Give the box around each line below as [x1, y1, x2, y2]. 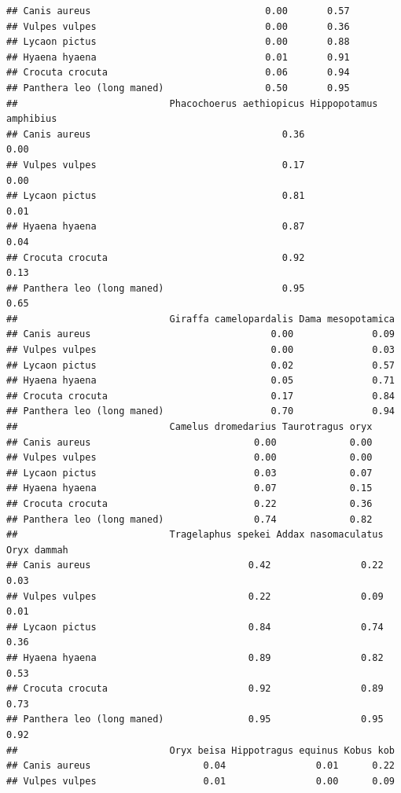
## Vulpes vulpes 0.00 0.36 [6, 20, 350, 32]
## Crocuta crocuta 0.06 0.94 [6, 67, 350, 79]
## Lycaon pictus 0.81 [6, 190, 305, 202]
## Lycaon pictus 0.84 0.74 [6, 621, 384, 633]
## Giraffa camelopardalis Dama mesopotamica [6, 313, 395, 325]
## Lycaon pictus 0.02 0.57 [6, 359, 395, 371]
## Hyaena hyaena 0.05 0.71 [6, 375, 395, 387]
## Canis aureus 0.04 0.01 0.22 [6, 760, 395, 772]
